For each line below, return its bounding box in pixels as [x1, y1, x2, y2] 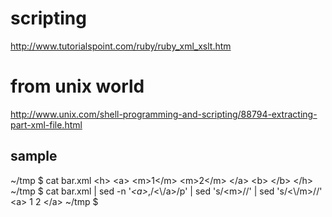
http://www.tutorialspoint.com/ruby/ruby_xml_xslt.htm [10, 40, 232, 52]
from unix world [10, 75, 145, 98]
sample [10, 148, 58, 165]
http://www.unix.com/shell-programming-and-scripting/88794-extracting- [10, 108, 318, 120]
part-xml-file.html [10, 118, 83, 131]
